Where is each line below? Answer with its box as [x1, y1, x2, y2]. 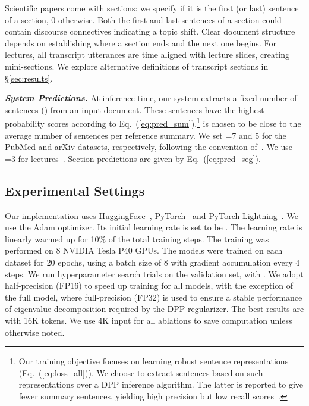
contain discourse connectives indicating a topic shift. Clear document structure [5, 25, 295, 38]
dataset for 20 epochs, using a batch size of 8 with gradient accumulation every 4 [5, 255, 300, 268]
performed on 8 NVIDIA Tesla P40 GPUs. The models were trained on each [5, 244, 283, 257]
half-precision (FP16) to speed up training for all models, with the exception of [5, 279, 293, 292]
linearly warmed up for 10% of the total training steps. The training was [5, 232, 269, 245]
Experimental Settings [5, 181, 145, 199]
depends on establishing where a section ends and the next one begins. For [5, 36, 276, 49]
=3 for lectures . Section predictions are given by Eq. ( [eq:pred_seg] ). [5, 152, 261, 164]
